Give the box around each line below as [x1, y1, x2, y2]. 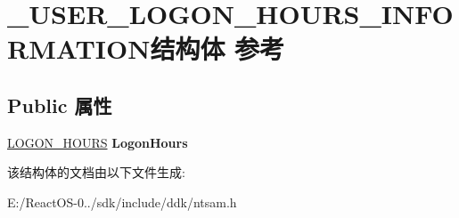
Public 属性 [7, 91, 112, 118]
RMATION [7, 30, 151, 67]
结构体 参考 [150, 30, 285, 67]
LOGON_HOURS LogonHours [7, 133, 188, 151]
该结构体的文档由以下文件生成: [7, 163, 185, 182]
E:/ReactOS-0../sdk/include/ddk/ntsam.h [7, 192, 237, 211]
